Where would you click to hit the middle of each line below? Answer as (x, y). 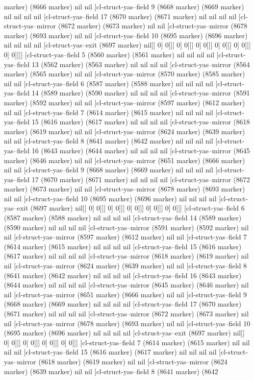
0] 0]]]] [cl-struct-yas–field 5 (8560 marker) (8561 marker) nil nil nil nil (109, 54)
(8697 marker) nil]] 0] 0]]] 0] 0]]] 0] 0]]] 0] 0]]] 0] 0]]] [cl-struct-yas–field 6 (138, 208)
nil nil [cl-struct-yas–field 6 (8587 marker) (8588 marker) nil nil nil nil (109, 83)
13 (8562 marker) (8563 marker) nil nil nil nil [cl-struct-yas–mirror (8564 (141, 64)
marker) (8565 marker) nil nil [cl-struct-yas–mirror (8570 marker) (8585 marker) (125, 74)
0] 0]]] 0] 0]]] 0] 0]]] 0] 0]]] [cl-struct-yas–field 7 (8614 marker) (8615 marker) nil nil (127, 342)
